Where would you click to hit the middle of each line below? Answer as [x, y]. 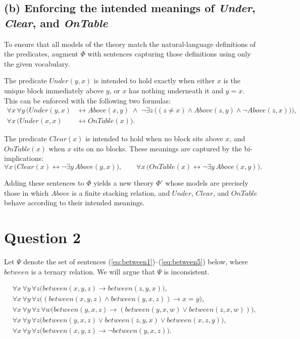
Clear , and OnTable [56, 22]
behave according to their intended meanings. [74, 203]
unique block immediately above [54, 90]
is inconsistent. [187, 271]
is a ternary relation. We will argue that [93, 271]
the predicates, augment [41, 54]
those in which [27, 192]
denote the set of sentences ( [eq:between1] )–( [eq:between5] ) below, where [136, 261]
